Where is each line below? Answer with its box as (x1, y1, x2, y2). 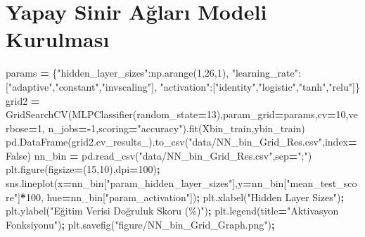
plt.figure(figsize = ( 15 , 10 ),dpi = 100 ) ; (6, 162, 160, 177)
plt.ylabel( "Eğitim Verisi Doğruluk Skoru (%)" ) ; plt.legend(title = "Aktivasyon (6, 203, 339, 218)
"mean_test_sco (286, 176, 357, 191)
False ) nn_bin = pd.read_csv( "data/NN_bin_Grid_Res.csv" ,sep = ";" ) (6, 148, 312, 162)
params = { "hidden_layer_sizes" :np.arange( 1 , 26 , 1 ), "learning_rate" (6, 65, 298, 80)
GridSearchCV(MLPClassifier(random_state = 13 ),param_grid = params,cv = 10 (6, 107, 346, 122)
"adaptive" (8, 79, 53, 94)
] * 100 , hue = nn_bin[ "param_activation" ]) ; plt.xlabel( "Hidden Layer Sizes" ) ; (17, 189, 344, 204)
